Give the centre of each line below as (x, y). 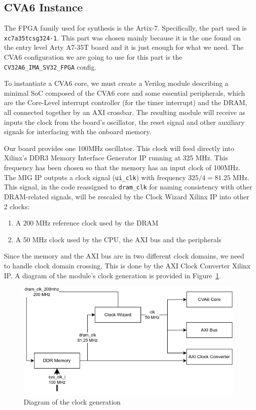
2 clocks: (17, 206)
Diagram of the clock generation (72, 402)
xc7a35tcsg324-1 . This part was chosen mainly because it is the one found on (122, 37)
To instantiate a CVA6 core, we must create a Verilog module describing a (116, 83)
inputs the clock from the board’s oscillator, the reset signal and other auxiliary (124, 122)
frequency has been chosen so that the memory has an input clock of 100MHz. (122, 168)
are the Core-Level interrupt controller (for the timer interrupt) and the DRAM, (126, 102)
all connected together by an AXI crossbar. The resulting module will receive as (125, 112)
